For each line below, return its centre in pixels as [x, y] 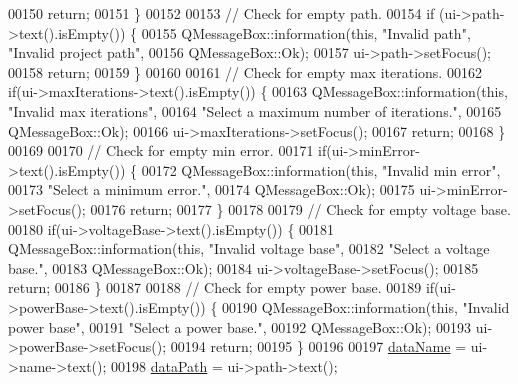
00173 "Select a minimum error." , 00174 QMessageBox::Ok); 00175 [211, 189]
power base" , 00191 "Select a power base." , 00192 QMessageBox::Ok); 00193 [240, 326]
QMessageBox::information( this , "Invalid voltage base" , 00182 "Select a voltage [249, 248]
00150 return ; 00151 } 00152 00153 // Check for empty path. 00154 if [221, 13]
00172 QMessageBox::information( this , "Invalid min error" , [321, 169]
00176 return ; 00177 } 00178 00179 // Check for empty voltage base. [300, 208]
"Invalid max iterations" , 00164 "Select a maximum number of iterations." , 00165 [255, 110]
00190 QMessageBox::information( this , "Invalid [366, 306]
